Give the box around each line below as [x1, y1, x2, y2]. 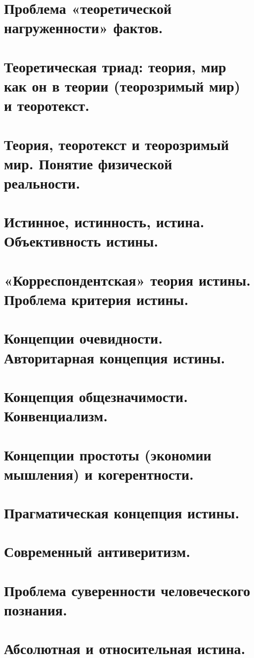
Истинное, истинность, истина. [4, 211, 205, 232]
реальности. [4, 172, 81, 193]
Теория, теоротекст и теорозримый [4, 134, 229, 154]
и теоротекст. [4, 95, 89, 115]
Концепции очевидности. [4, 328, 163, 348]
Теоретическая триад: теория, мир [4, 56, 226, 76]
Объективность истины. [4, 231, 159, 251]
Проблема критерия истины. [4, 289, 189, 309]
